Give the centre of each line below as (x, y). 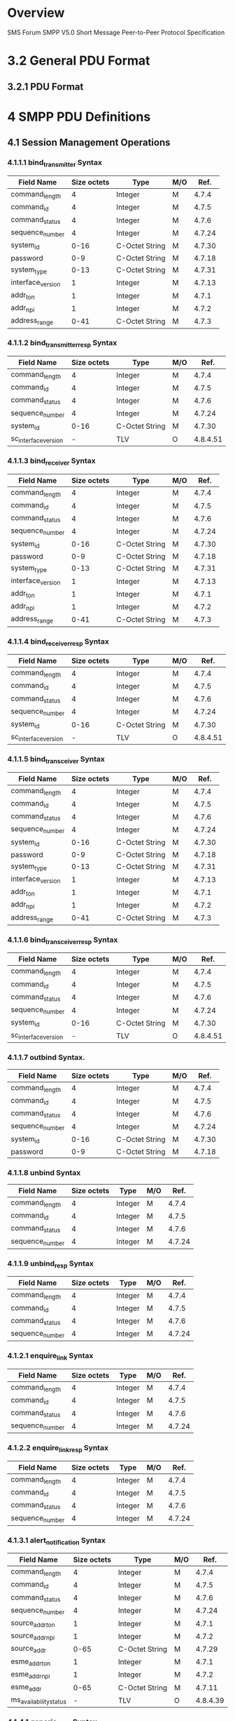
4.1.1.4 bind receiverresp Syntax (58, 642)
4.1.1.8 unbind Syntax (44, 1172)
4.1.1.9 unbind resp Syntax (51, 1264)
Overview (36, 13)
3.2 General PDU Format (79, 61)
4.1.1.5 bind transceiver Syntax (56, 760)
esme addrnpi (30, 1675)
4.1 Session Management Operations (89, 143)
